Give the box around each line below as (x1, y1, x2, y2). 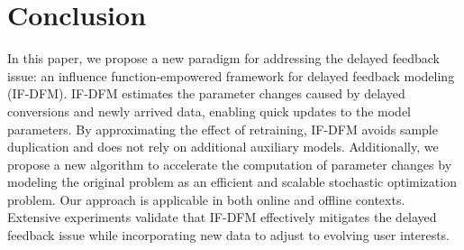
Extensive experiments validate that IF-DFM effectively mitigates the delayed (7, 208, 437, 227)
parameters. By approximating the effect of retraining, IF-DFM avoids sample (7, 119, 438, 138)
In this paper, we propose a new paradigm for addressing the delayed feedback (7, 49, 441, 68)
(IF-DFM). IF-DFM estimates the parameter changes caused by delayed (7, 84, 405, 103)
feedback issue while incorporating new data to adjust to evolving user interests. (7, 226, 450, 245)
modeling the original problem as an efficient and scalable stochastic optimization (7, 172, 457, 191)
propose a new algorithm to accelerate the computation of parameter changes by (7, 154, 452, 173)
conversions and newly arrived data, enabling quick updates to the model (7, 101, 411, 120)
